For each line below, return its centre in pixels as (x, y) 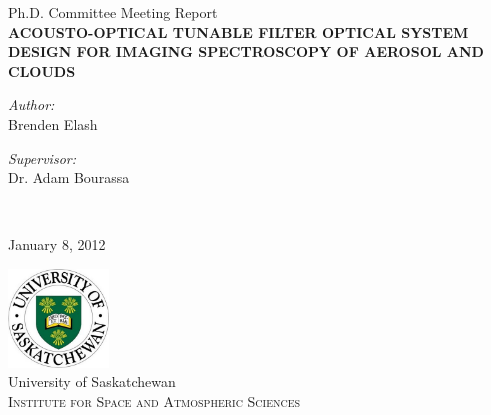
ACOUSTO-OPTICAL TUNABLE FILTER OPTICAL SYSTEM (238, 31)
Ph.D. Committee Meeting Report (113, 12)
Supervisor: (42, 157)
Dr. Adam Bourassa (69, 177)
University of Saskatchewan (92, 381)
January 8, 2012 (57, 244)
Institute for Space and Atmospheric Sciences (154, 401)
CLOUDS (42, 70)
